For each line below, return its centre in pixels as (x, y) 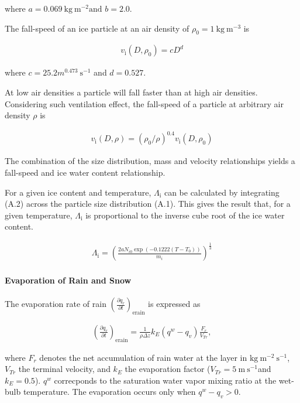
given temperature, (39, 215)
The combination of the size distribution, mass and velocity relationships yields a (150, 161)
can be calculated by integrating (222, 192)
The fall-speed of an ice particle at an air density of (97, 28)
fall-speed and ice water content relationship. (85, 172)
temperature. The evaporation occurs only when (109, 392)
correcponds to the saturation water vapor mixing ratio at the (165, 380)
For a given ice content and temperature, (78, 192)
